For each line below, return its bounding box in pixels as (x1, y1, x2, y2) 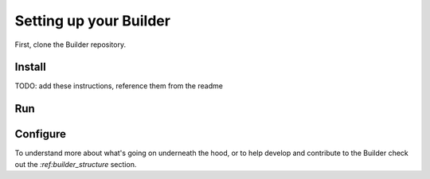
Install (14, 60, 47, 74)
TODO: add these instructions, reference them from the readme (14, 81, 223, 91)
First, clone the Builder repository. (14, 40, 127, 49)
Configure (14, 127, 67, 141)
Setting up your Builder (14, 12, 171, 29)
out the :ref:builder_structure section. (14, 159, 137, 169)
